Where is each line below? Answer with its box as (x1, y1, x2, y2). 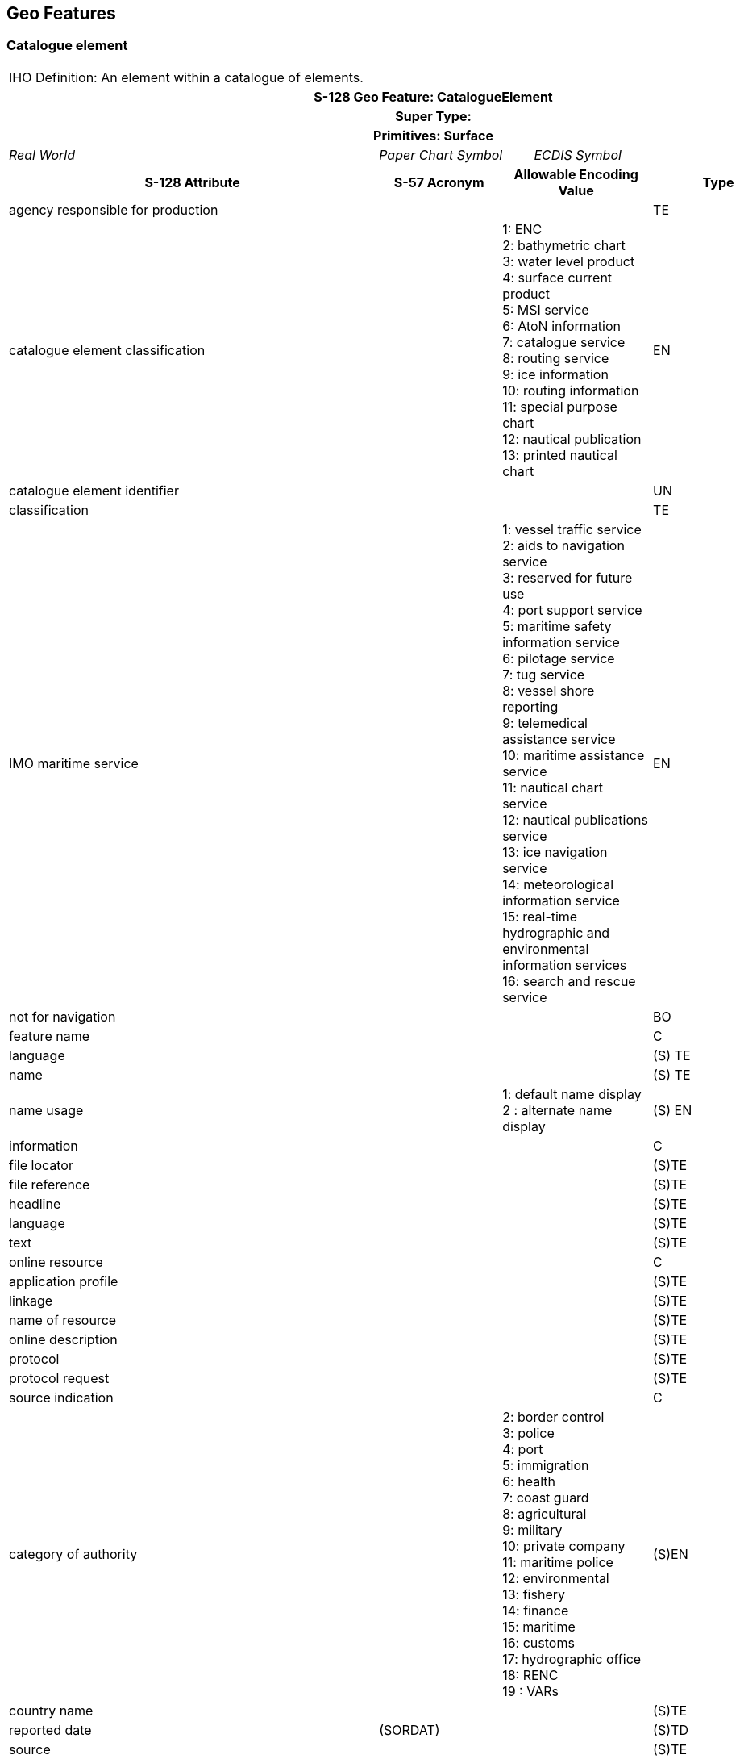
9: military (502, 1521, 563, 1538)
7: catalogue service (502, 333, 626, 350)
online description (9, 1331, 118, 1347)
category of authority (9, 1545, 138, 1562)
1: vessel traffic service (502, 520, 642, 537)
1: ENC (502, 220, 543, 237)
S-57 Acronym (393, 173, 484, 190)
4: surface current (502, 269, 613, 286)
